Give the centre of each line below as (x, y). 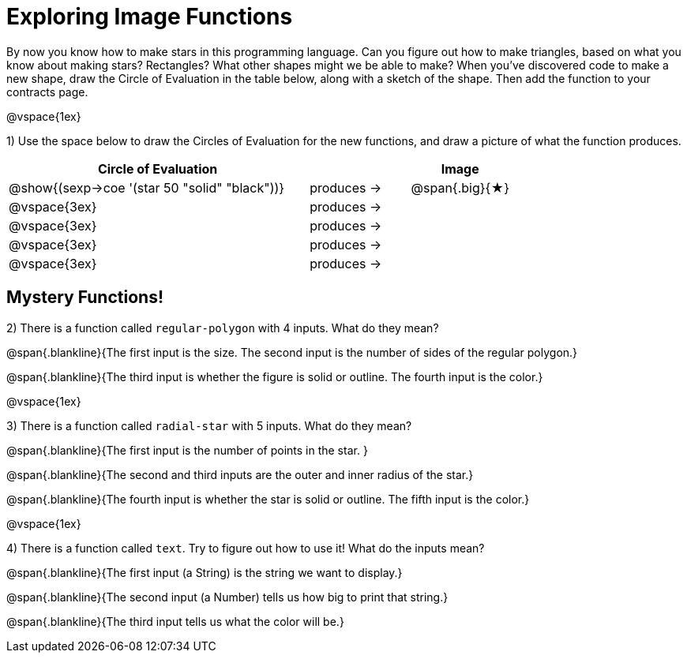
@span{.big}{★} (460, 187)
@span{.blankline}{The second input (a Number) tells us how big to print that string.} (227, 597)
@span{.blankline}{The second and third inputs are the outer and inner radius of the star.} (240, 474)
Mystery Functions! (85, 298)
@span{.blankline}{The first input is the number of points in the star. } (187, 450)
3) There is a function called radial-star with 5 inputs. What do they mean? (209, 425)
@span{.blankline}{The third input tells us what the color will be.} (175, 621)
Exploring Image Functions (150, 17)
